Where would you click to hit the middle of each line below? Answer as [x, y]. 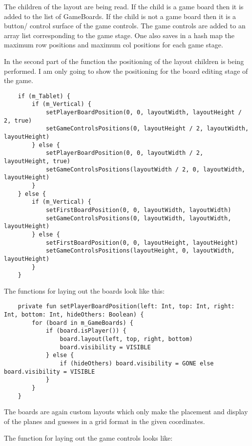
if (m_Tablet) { [44, 96]
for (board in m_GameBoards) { [83, 323]
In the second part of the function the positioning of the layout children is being [124, 61]
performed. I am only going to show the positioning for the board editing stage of [126, 71]
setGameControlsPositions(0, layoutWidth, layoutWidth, [138, 218]
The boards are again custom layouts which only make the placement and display [126, 412]
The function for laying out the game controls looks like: [88, 437]
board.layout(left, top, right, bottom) [126, 339]
